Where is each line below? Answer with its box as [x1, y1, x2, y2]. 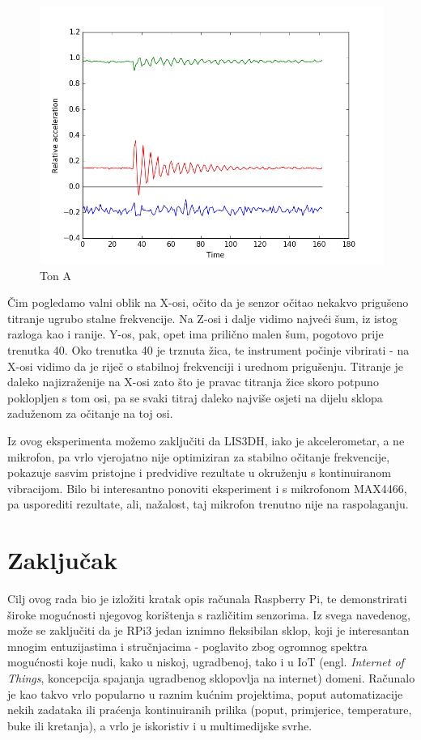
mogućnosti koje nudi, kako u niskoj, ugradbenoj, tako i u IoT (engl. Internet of [7, 653, 404, 670]
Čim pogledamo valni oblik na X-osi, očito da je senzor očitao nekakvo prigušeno [7, 294, 409, 311]
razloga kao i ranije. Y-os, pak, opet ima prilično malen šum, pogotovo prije [7, 325, 384, 342]
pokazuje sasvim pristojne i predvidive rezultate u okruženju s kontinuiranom [7, 464, 391, 481]
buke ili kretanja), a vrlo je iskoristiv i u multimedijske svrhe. [7, 717, 313, 734]
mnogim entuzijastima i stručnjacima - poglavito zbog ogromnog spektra [7, 637, 368, 654]
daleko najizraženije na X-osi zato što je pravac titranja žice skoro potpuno [7, 373, 379, 390]
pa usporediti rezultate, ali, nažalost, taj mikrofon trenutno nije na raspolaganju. [7, 495, 409, 512]
